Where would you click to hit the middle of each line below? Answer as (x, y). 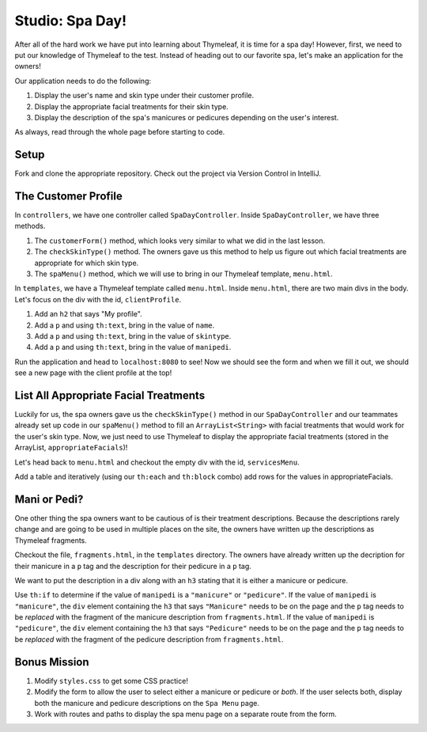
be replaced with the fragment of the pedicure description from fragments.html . (149, 639)
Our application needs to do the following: (83, 81)
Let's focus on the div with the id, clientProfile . (98, 299)
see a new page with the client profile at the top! (93, 373)
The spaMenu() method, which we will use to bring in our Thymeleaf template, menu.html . (184, 274)
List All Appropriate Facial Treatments (110, 395)
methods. (30, 226)
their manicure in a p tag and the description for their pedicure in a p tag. (133, 566)
